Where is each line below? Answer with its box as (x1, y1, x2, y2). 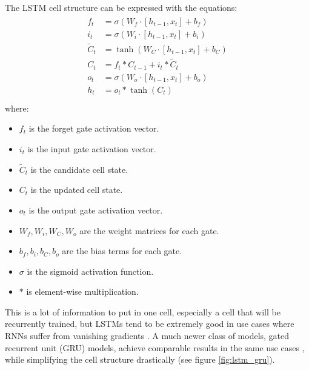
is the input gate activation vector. (27, 142, 156, 155)
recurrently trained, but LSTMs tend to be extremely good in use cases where (5, 317, 294, 330)
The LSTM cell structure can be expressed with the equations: (5, 1, 238, 13)
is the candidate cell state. (30, 163, 128, 175)
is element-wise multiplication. (26, 285, 139, 298)
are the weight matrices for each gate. (79, 224, 219, 237)
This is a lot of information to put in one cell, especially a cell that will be (5, 305, 281, 318)
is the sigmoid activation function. (27, 264, 154, 277)
